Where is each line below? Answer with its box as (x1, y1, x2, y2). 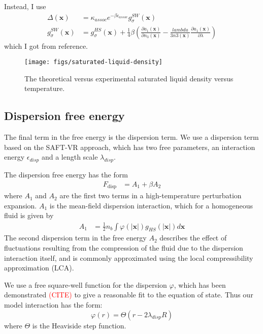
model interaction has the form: (4, 299, 103, 310)
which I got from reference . (4, 40, 88, 51)
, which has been (174, 279, 226, 290)
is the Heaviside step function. (32, 320, 126, 330)
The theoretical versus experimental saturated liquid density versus (24, 73, 234, 83)
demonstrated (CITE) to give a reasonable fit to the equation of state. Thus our (4, 289, 253, 300)
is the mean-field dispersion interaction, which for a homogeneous (49, 200, 253, 210)
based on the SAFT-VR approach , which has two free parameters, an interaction (4, 141, 255, 152)
